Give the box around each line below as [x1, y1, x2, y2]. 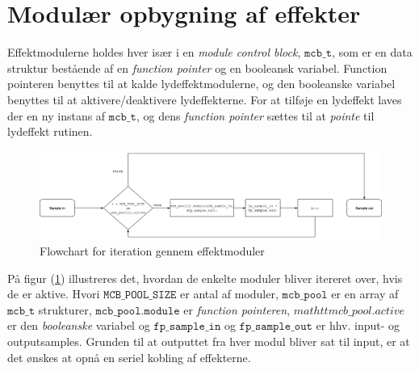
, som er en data [332, 44, 413, 61]
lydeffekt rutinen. [7, 123, 93, 140]
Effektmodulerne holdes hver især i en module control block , [7, 44, 301, 61]
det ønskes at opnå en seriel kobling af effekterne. [7, 348, 251, 365]
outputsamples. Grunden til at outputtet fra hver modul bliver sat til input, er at [7, 332, 410, 349]
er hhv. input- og [316, 317, 400, 334]
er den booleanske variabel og [7, 317, 150, 334]
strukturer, [38, 301, 92, 318]
